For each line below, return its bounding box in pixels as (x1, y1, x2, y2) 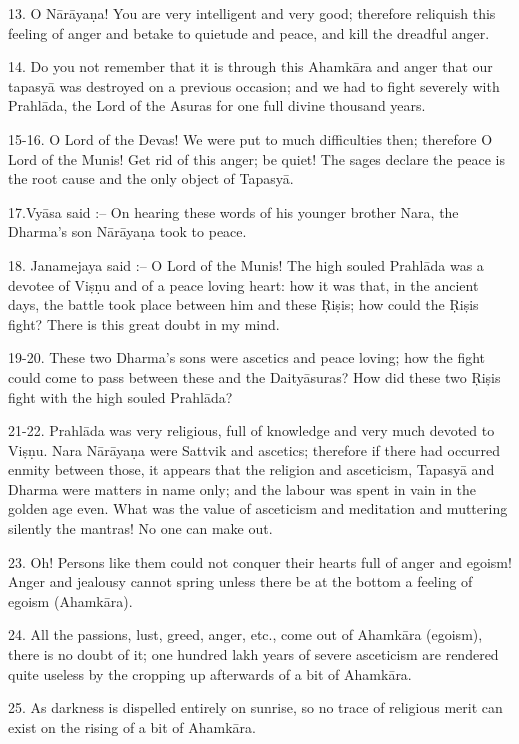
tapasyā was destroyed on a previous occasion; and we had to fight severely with (8, 75, 500, 96)
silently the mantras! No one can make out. (8, 518, 273, 539)
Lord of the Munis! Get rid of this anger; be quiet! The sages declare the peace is (8, 148, 506, 169)
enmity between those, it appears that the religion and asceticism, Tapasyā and (8, 459, 495, 480)
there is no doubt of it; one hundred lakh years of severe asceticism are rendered (8, 644, 499, 665)
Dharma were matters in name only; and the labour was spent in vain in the (8, 478, 477, 499)
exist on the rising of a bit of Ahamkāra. (8, 716, 256, 737)
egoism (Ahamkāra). (8, 590, 133, 611)
